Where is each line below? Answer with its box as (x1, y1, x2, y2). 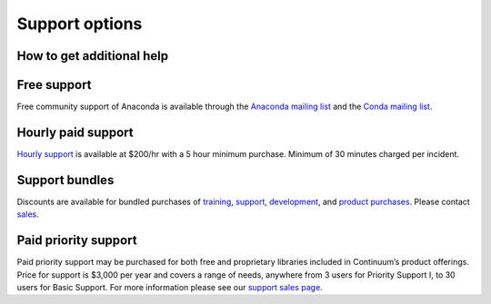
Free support (16, 77, 92, 93)
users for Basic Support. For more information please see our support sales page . (16, 281, 323, 292)
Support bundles (16, 172, 115, 188)
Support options (16, 14, 143, 34)
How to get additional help (16, 48, 168, 64)
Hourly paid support (16, 124, 134, 140)
